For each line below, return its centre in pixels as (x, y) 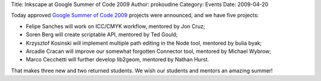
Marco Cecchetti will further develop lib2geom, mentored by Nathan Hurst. (117, 60)
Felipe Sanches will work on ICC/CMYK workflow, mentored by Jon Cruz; (115, 26)
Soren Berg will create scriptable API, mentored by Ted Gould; (102, 35)
